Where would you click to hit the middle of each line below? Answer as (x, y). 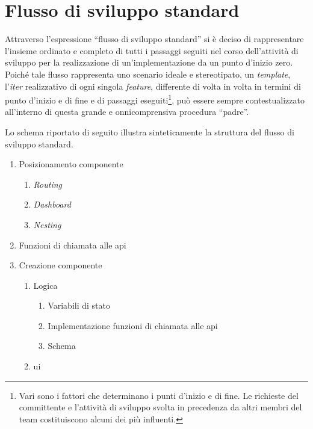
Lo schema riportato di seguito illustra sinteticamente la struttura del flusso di (150, 131)
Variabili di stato (79, 305)
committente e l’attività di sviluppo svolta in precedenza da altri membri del (160, 407)
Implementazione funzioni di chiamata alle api (133, 325)
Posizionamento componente (71, 164)
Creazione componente (60, 265)
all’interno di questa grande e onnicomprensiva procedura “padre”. (127, 112)
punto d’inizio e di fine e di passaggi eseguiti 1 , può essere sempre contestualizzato (155, 99)
